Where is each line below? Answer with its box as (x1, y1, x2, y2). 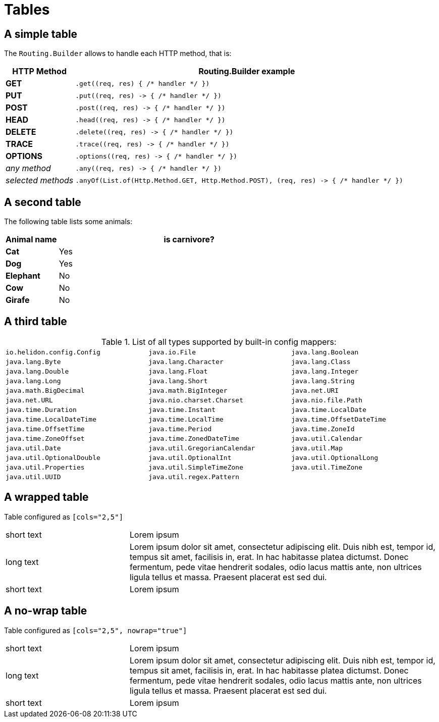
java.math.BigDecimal (6, 386, 85, 394)
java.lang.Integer (291, 367, 359, 375)
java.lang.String (291, 377, 355, 385)
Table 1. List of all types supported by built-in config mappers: (101, 336, 337, 347)
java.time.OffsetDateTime (291, 415, 387, 423)
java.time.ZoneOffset (6, 434, 85, 442)
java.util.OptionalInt (148, 453, 232, 461)
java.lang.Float (148, 367, 208, 375)
